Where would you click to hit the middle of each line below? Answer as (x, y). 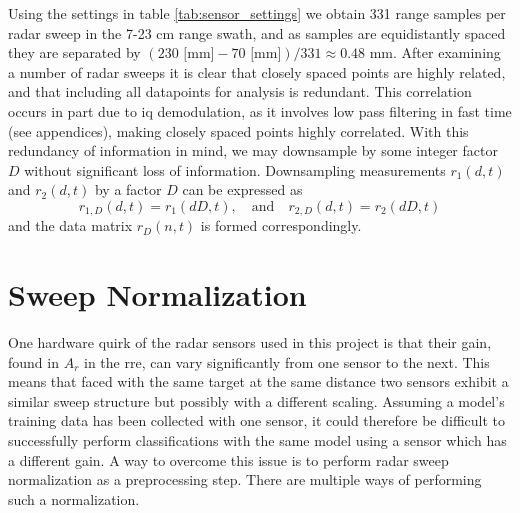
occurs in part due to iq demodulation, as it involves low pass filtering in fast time (260, 110)
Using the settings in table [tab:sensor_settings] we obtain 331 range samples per (257, 13)
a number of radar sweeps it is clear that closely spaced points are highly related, (257, 71)
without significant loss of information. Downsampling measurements (235, 169)
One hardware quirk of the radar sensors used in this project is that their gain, (250, 342)
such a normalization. (74, 498)
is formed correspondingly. (281, 225)
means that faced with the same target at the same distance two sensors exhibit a (258, 381)
